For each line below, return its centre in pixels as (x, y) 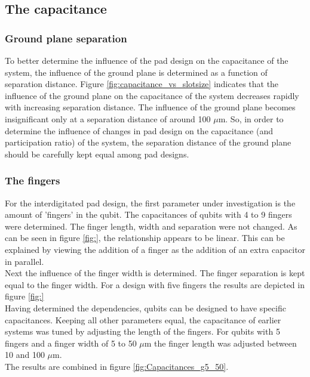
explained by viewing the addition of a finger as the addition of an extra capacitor (155, 249)
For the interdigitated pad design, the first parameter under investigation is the (150, 203)
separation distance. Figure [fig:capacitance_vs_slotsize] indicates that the (142, 84)
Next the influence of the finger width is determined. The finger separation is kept (155, 273)
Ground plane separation (66, 38)
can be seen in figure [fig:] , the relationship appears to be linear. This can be (145, 238)
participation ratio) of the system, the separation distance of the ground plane (148, 142)
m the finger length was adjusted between (220, 343)
